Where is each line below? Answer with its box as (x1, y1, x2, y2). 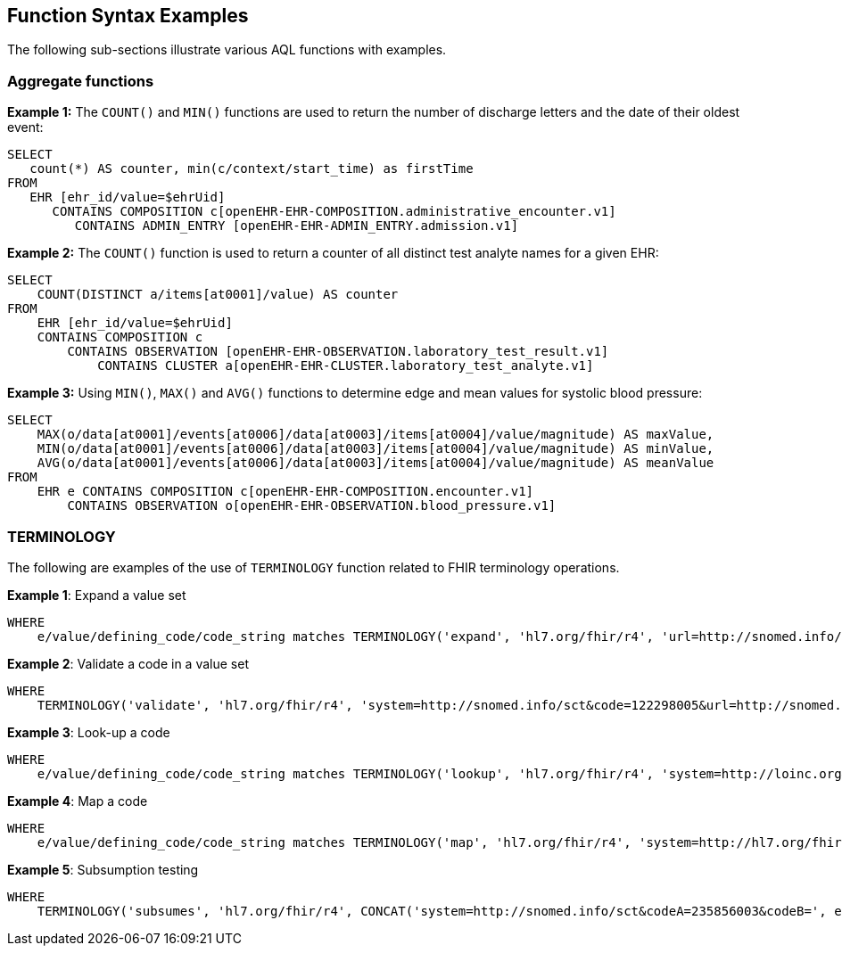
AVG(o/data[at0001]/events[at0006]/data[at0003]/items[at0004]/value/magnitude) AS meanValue (37, 456, 714, 471)
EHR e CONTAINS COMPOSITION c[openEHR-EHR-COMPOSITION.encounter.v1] (37, 484, 534, 499)
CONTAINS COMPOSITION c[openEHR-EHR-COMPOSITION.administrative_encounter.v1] (52, 204, 616, 219)
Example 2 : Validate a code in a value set (7, 655, 249, 671)
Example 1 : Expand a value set (7, 587, 186, 603)
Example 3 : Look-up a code (7, 724, 170, 740)
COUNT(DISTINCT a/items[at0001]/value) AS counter (37, 287, 399, 302)
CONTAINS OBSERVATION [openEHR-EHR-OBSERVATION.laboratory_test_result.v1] (67, 344, 609, 359)
